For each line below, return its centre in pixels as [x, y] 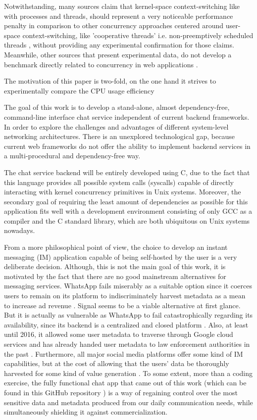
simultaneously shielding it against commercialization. [86, 412]
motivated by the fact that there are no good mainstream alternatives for [115, 276]
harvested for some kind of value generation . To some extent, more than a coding [128, 373]
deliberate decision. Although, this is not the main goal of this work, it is [115, 266]
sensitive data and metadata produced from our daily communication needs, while [128, 402]
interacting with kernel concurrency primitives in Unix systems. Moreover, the [123, 192]
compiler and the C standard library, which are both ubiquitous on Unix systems [127, 220]
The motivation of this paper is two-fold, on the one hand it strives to [110, 81]
